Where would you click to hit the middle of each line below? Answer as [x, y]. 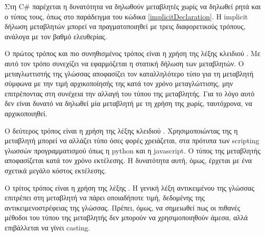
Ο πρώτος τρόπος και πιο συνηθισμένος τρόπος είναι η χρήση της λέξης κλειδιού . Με [132, 53]
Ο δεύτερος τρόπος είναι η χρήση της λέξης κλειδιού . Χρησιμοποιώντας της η [121, 130]
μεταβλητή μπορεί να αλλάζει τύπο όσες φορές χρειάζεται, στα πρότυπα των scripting [132, 140]
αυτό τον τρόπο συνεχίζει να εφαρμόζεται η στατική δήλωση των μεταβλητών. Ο [124, 63]
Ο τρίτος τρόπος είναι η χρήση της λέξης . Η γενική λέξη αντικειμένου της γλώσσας [129, 187]
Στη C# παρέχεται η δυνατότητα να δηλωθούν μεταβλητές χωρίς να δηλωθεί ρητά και [133, 6]
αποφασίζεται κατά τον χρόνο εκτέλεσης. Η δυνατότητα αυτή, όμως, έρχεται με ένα [128, 160]
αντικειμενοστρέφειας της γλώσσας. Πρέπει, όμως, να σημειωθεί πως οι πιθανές [123, 207]
